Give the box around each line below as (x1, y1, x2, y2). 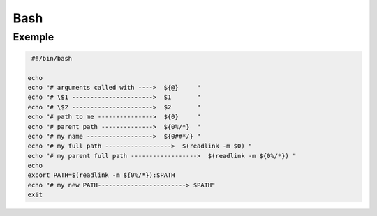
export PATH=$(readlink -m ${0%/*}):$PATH (27, 171, 175, 179)
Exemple (13, 31, 54, 43)
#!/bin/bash (31, 54, 73, 62)
